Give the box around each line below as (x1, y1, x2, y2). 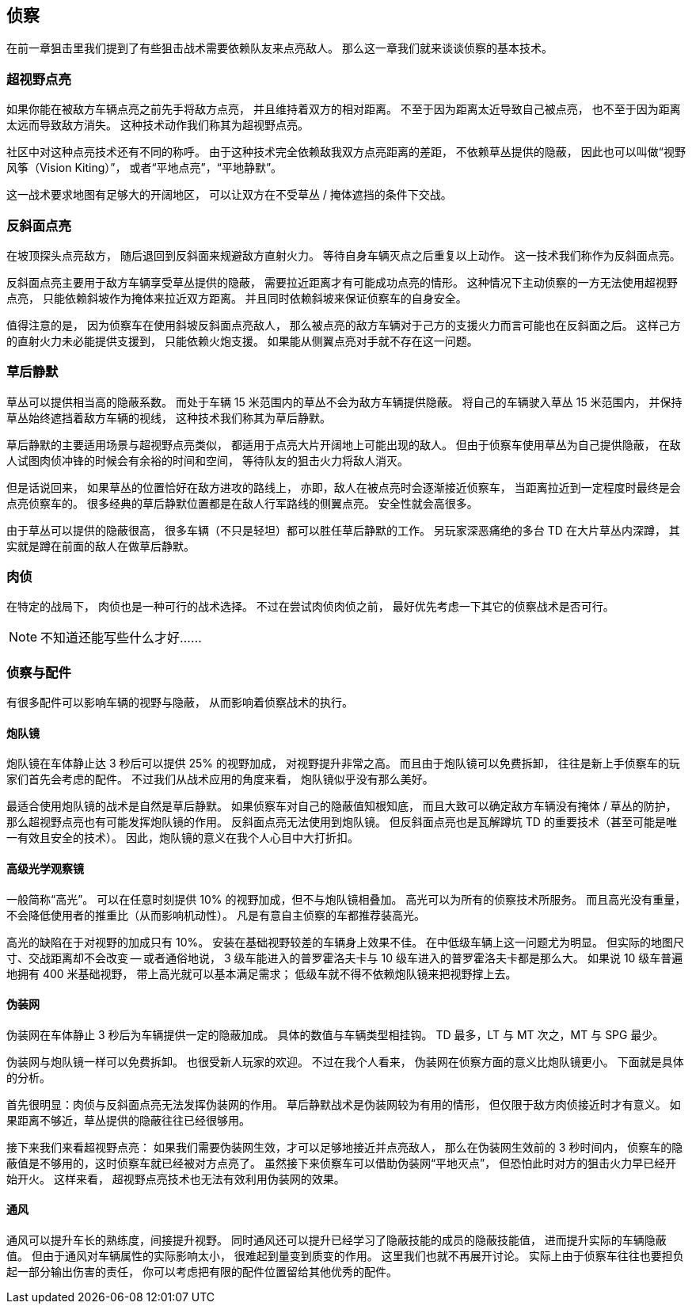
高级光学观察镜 (6, 862, 84, 875)
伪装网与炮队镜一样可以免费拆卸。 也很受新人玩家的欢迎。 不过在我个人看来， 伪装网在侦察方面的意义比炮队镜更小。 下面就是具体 (6, 1054, 684, 1068)
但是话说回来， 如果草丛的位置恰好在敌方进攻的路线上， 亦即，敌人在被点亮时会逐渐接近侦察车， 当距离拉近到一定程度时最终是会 (6, 480, 681, 494)
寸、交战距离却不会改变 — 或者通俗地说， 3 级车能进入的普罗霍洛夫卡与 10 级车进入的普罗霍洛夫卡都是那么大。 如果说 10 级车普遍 (6, 950, 683, 965)
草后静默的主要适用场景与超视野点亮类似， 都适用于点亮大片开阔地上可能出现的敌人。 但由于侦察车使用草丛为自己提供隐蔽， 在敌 (6, 437, 681, 451)
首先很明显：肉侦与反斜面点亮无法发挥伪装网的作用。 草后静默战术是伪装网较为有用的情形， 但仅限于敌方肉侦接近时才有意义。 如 (6, 1097, 681, 1111)
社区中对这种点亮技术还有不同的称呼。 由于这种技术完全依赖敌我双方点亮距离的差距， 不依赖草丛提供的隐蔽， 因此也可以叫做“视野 (6, 145, 686, 159)
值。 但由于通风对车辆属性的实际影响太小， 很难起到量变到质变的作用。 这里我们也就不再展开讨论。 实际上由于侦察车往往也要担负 (6, 1249, 684, 1263)
